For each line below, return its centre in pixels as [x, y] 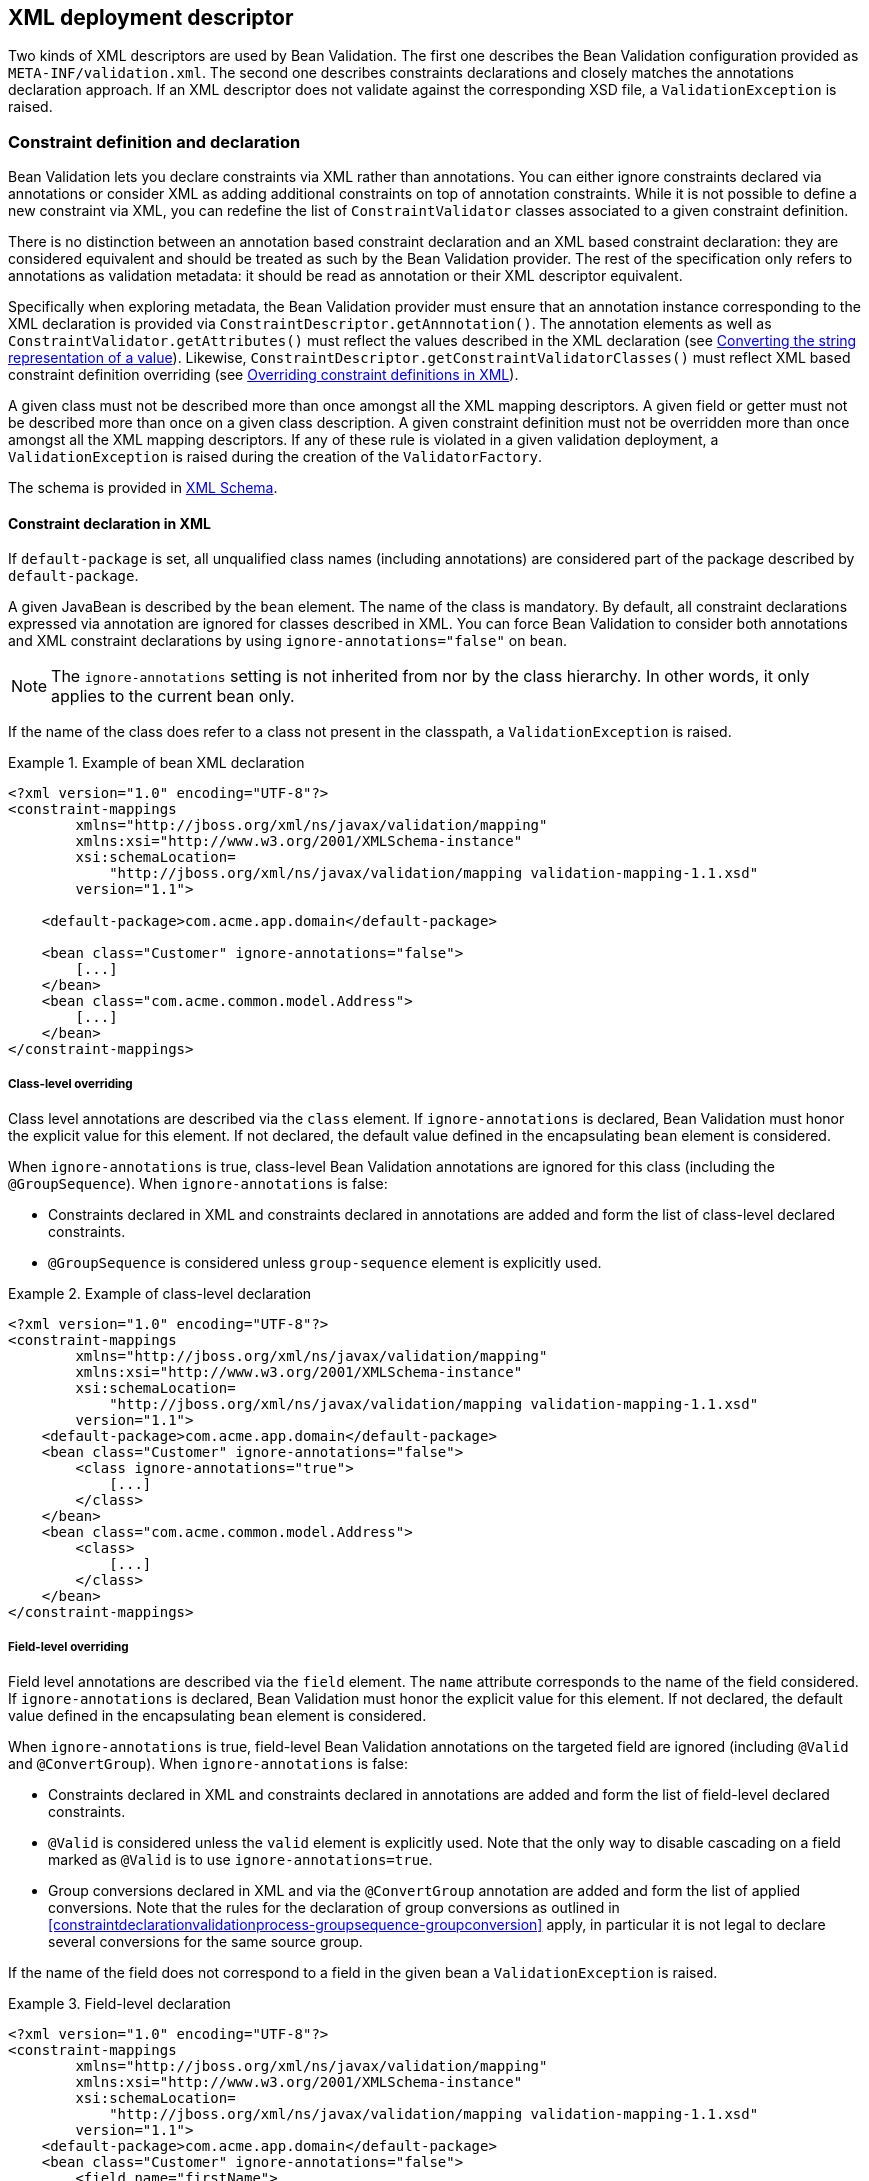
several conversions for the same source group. [205, 1941]
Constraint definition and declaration [154, 141]
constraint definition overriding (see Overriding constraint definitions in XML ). [263, 375]
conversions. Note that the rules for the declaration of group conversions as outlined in [334, 1907]
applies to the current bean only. [173, 696]
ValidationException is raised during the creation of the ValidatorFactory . [275, 457]
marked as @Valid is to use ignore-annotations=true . [240, 1859]
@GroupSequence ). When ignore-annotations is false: [198, 1184]
